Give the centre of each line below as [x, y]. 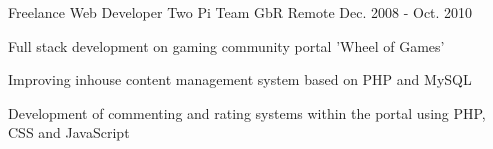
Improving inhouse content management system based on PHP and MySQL [240, 79]
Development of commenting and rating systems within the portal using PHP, [247, 112]
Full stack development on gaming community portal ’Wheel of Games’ [226, 45]
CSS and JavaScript [69, 132]
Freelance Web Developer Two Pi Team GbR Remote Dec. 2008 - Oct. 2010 [240, 12]
